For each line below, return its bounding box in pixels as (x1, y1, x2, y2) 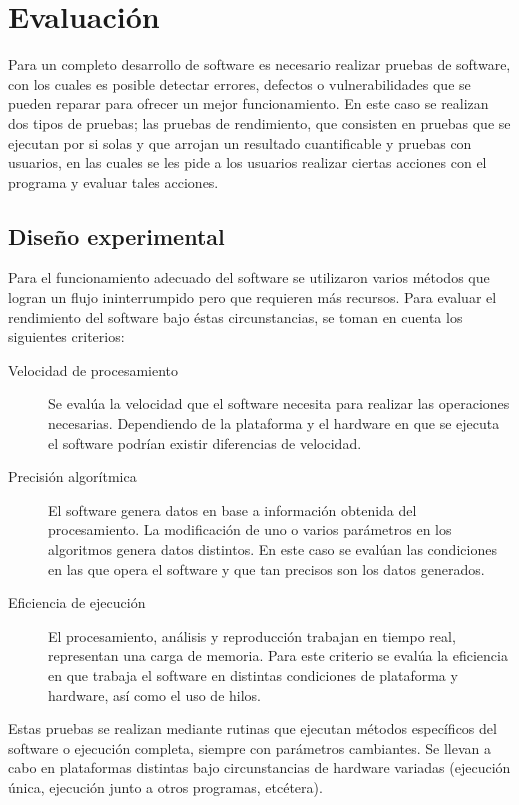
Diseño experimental (8, 220, 225, 251)
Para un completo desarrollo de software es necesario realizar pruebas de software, (8, 54, 511, 75)
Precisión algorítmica (8, 466, 137, 487)
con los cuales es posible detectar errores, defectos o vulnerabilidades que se (8, 73, 471, 94)
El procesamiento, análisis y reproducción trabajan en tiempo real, (48, 625, 456, 646)
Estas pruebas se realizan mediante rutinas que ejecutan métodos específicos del (8, 718, 497, 739)
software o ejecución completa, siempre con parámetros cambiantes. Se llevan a (8, 737, 491, 758)
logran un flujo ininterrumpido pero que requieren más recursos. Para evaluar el (8, 287, 497, 308)
